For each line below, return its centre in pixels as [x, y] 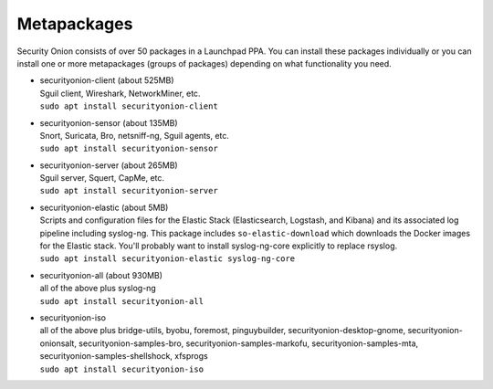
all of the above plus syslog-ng [98, 289]
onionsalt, [58, 343]
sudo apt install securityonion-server [129, 191]
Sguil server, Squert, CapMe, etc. [102, 178]
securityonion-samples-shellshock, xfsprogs [124, 356]
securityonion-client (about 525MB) [107, 80]
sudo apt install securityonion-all [122, 301]
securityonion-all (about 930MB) [101, 275]
